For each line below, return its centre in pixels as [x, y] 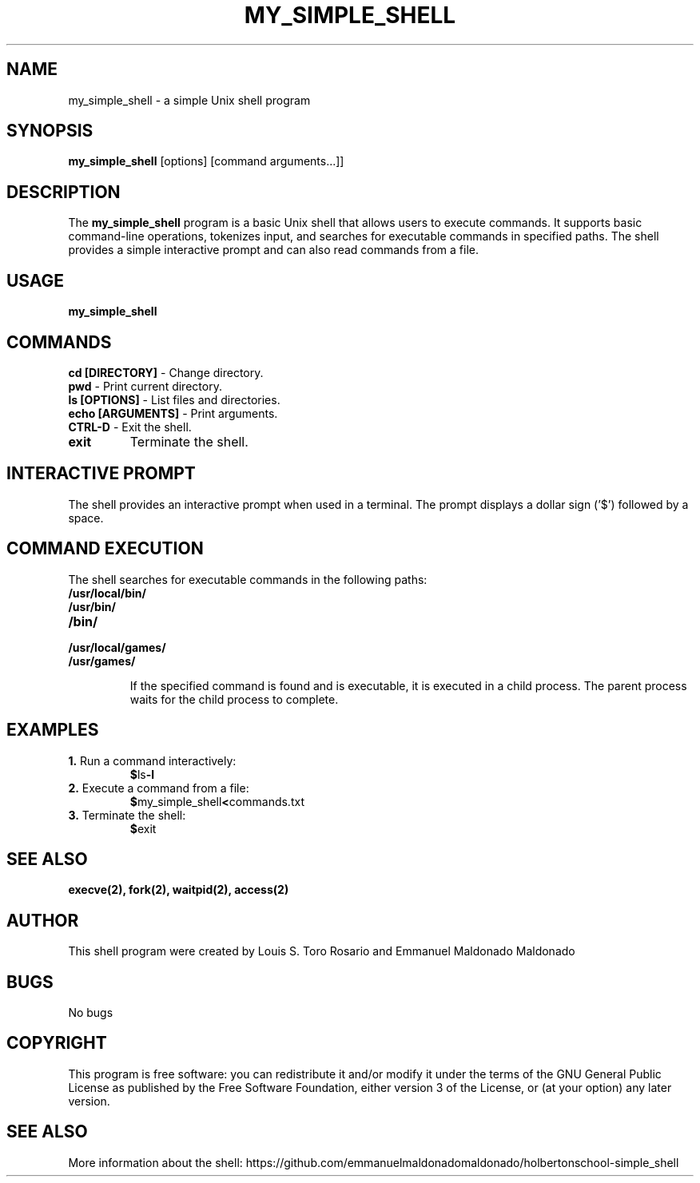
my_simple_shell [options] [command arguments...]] [206, 161]
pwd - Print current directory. [145, 386]
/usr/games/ [102, 661]
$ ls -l [142, 774]
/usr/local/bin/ [107, 593]
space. [86, 518]
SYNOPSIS [50, 131]
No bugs [91, 1013]
